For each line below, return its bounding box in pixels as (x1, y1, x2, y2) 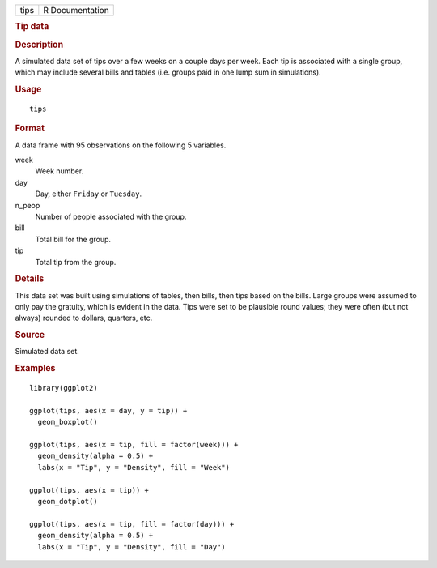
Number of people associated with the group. (35, 211, 187, 221)
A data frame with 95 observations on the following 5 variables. (15, 140, 227, 150)
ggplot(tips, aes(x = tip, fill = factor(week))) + (29, 440, 239, 450)
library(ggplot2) (29, 383, 98, 393)
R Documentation (43, 5, 109, 15)
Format (15, 122, 45, 134)
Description (15, 39, 64, 50)
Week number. (35, 166, 84, 176)
